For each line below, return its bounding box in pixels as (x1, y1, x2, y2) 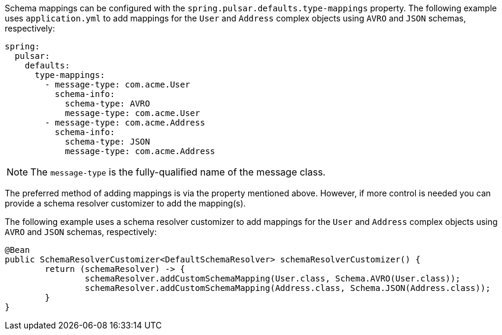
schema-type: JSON (65, 137, 150, 146)
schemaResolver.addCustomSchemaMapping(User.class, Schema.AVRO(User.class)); (84, 274, 461, 283)
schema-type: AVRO (65, 99, 150, 108)
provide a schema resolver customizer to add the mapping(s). (5, 198, 246, 208)
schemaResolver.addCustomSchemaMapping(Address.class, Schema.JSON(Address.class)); (84, 283, 491, 293)
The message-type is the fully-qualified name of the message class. (30, 166, 326, 178)
